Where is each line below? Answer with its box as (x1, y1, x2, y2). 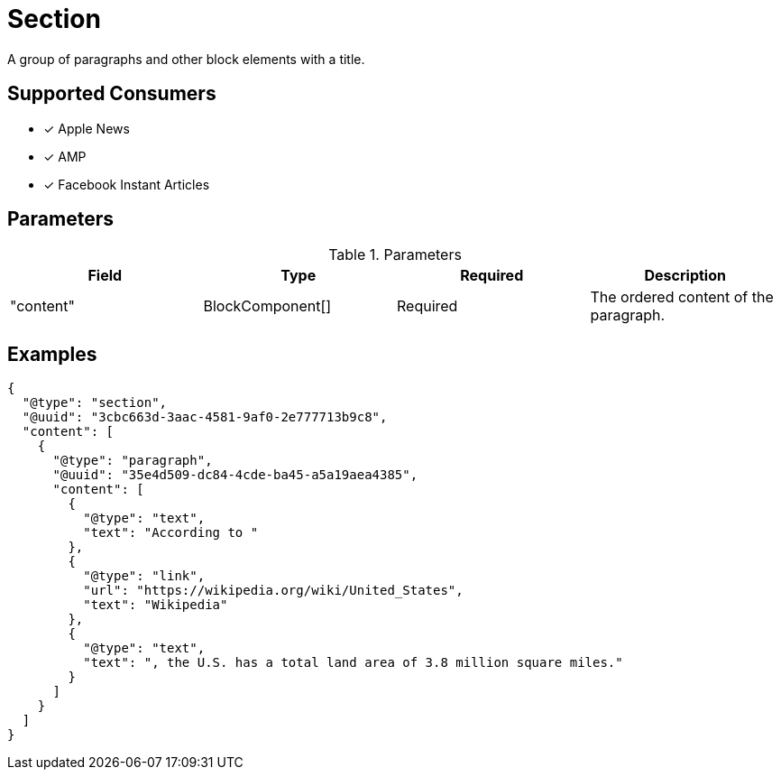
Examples (7, 342, 97, 365)
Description (644, 266, 726, 285)
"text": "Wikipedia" (83, 597, 228, 613)
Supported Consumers (7, 82, 216, 106)
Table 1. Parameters (328, 245, 462, 264)
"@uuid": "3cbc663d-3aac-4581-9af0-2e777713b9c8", (22, 410, 388, 425)
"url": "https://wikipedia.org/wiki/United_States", (83, 583, 464, 598)
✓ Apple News (43, 120, 130, 136)
